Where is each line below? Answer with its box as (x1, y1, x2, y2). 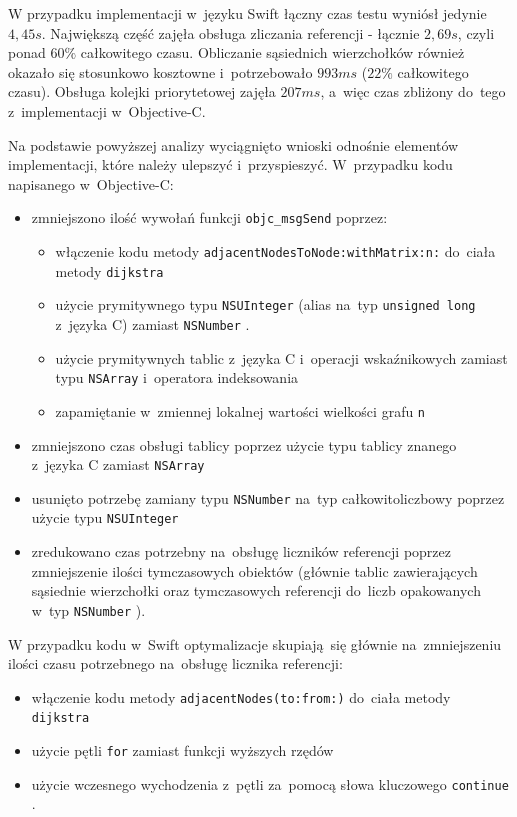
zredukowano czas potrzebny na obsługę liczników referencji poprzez (31, 541, 451, 562)
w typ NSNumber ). (31, 599, 146, 620)
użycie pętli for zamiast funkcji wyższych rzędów (31, 740, 334, 761)
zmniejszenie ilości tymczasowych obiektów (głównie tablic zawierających (31, 560, 478, 581)
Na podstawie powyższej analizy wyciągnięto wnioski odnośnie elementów (8, 134, 459, 155)
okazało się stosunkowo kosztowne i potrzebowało (8, 61, 313, 82)
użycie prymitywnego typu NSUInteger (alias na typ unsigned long (55, 294, 476, 315)
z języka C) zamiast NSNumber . (55, 313, 250, 334)
